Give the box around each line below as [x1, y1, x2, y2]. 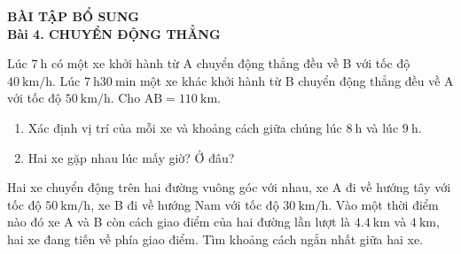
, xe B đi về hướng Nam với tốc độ [90, 195, 279, 213]
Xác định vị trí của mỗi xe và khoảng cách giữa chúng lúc [27, 118, 342, 136]
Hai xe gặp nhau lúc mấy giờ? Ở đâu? [27, 148, 235, 166]
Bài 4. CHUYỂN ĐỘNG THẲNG [7, 24, 221, 42]
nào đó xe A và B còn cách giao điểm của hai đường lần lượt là [7, 212, 351, 231]
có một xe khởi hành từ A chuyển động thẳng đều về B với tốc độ [51, 54, 410, 73]
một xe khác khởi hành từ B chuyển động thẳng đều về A [139, 71, 454, 89]
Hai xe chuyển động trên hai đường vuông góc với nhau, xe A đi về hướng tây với [7, 178, 451, 196]
